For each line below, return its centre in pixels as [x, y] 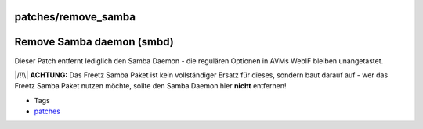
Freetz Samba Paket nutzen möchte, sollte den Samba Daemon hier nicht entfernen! [150, 86]
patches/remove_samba [75, 17]
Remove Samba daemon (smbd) [94, 42]
